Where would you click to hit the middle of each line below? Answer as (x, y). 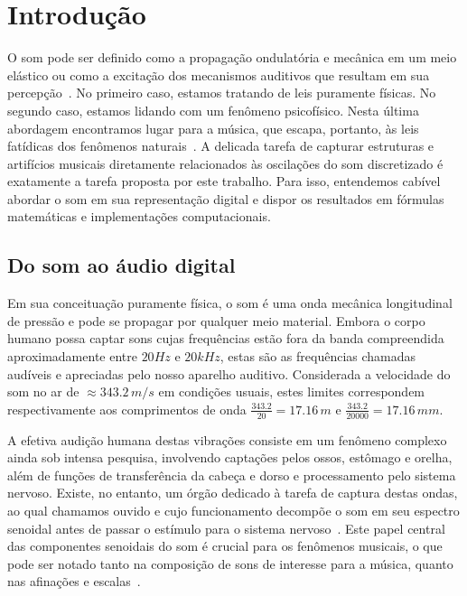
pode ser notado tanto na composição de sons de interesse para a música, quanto (230, 563)
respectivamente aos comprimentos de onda (127, 409)
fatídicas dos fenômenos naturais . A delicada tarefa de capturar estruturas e (221, 146)
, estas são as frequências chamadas (318, 356)
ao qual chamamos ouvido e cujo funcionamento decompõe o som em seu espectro (233, 511)
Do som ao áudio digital (121, 265)
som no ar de (43, 391)
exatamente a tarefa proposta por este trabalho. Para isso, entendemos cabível (224, 181)
